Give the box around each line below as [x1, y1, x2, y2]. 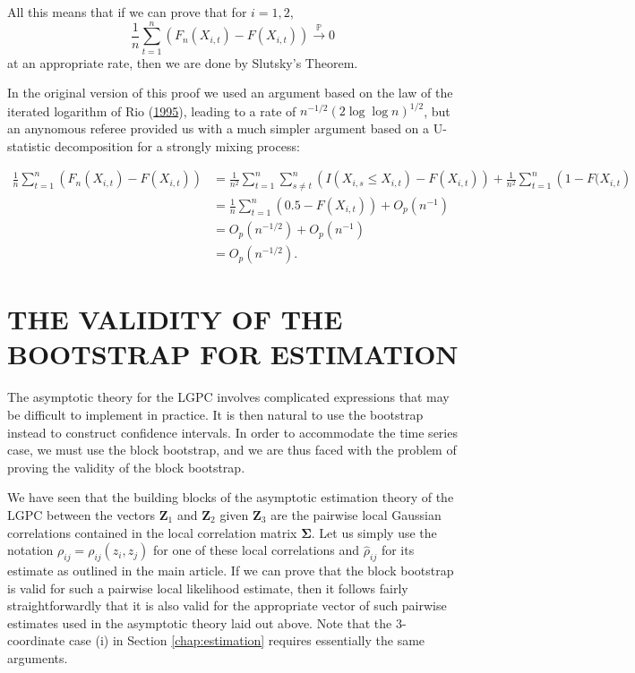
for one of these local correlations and [153, 541, 360, 559]
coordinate [7, 631, 65, 650]
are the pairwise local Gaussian [270, 505, 442, 524]
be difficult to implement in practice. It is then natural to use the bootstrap [7, 405, 424, 424]
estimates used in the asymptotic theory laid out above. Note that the [7, 613, 392, 632]
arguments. [7, 648, 68, 667]
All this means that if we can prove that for [7, 3, 247, 21]
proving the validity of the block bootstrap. [7, 457, 245, 476]
